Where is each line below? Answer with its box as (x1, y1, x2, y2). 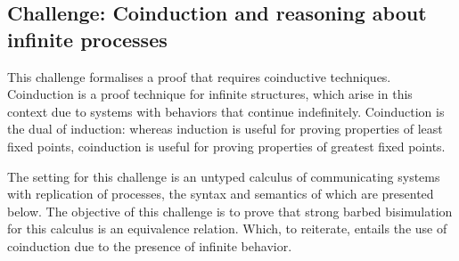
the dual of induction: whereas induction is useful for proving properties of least (7, 119, 443, 138)
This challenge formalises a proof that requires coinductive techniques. (7, 67, 391, 86)
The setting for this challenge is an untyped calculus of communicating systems (7, 167, 440, 185)
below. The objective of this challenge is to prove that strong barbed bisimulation (7, 201, 453, 220)
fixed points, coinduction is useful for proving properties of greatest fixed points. (7, 136, 446, 155)
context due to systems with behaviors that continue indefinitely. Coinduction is (7, 102, 445, 120)
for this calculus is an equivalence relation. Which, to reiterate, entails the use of (7, 219, 447, 238)
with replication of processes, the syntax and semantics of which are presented (7, 184, 434, 203)
